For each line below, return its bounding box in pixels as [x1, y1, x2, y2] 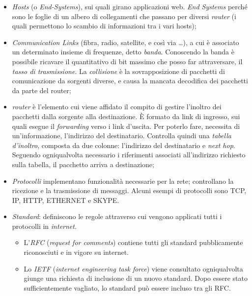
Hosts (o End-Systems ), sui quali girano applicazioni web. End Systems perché [12, 1, 248, 11]
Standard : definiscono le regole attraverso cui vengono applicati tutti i [12, 211, 222, 222]
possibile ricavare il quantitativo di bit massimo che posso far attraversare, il [12, 56, 243, 66]
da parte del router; [12, 85, 71, 95]
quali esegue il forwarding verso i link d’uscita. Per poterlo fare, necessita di [12, 121, 240, 131]
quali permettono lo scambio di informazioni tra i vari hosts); [12, 21, 196, 31]
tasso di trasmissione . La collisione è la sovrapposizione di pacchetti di [12, 66, 225, 76]
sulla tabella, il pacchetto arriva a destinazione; [12, 159, 154, 169]
